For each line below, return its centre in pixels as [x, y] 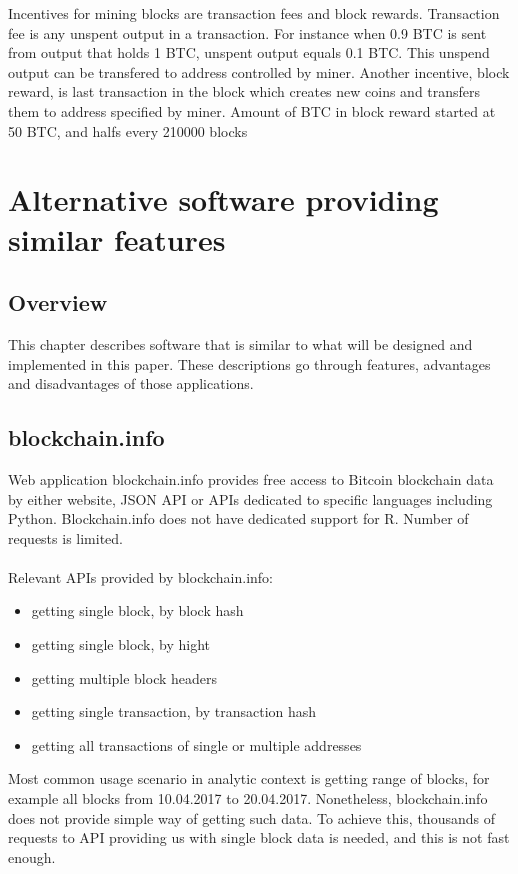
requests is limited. [65, 537]
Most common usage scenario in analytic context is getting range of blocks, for [249, 778]
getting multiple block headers [124, 677]
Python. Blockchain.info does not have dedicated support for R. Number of [238, 518]
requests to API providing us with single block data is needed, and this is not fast [259, 837]
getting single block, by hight [121, 644]
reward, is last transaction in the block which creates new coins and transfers [244, 91]
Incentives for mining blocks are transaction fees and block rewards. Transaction [254, 13]
